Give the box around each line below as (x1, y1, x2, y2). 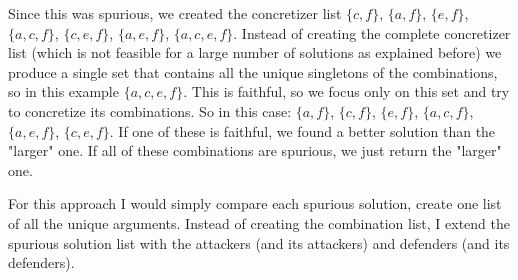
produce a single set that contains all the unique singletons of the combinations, (8, 61, 498, 82)
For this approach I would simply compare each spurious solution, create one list (8, 193, 502, 214)
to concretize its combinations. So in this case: (8, 100, 292, 121)
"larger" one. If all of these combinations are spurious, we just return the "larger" (8, 140, 502, 161)
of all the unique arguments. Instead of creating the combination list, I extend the (8, 212, 510, 233)
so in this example (8, 81, 119, 102)
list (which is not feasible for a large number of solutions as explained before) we (8, 42, 502, 63)
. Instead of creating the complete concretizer (233, 22, 511, 43)
